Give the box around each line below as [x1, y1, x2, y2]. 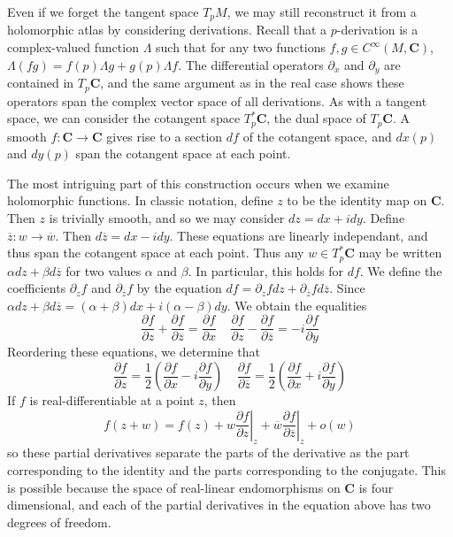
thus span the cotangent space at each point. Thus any [7, 243, 304, 262]
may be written [358, 243, 442, 262]
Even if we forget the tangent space [7, 3, 199, 20]
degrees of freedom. [7, 512, 111, 531]
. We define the [359, 261, 442, 280]
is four [358, 478, 394, 496]
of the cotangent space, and [242, 127, 392, 145]
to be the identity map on [287, 191, 427, 210]
